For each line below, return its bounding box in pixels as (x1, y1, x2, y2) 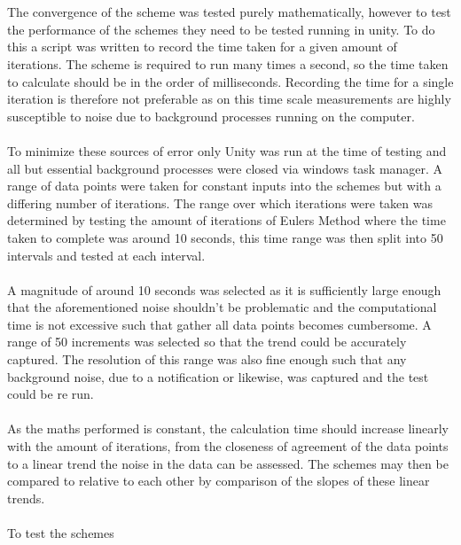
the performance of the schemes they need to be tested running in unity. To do (7, 19, 435, 38)
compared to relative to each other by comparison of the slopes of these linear (7, 471, 430, 490)
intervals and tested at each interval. (7, 245, 206, 264)
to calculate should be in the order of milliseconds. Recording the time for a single (7, 72, 454, 90)
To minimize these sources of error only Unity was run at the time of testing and (7, 141, 447, 160)
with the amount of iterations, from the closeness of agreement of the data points (7, 437, 449, 455)
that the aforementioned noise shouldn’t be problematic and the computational (7, 298, 437, 316)
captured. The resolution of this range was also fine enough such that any (7, 350, 407, 369)
